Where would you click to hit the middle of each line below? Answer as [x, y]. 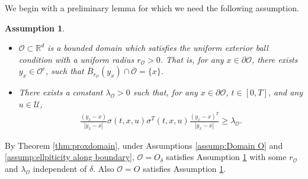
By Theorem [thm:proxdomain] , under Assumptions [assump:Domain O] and [144, 145]
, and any [285, 92]
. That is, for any [192, 59]
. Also [104, 168]
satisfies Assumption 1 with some [226, 157]
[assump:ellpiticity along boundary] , [70, 157]
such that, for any [165, 92]
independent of [60, 168]
